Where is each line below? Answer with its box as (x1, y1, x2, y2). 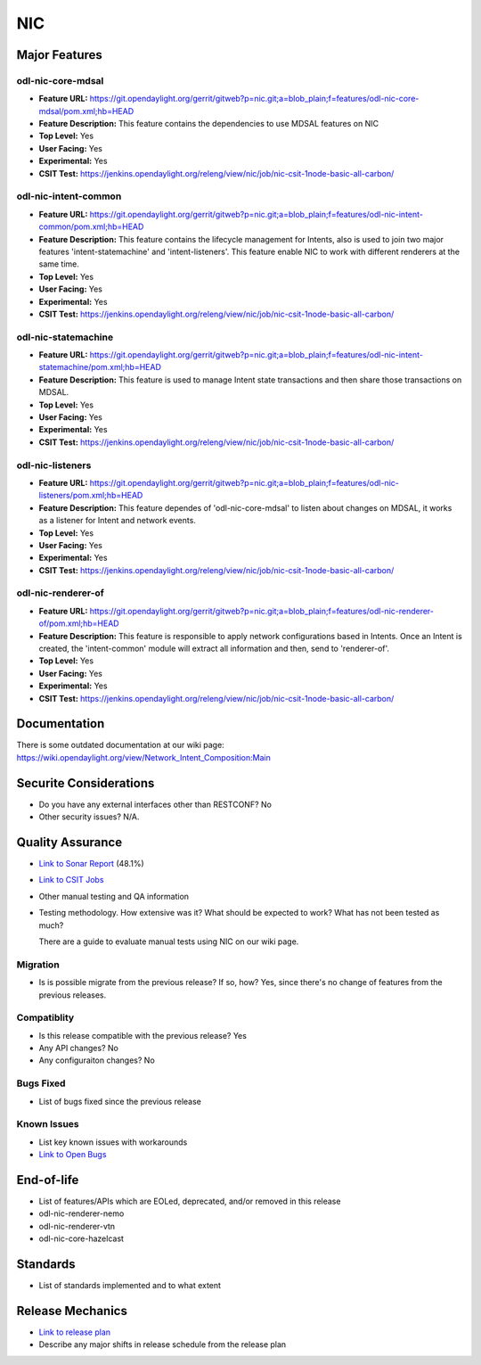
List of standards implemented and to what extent (38, 1280, 222, 1291)
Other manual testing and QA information (38, 891, 190, 901)
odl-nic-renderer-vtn (38, 1221, 116, 1231)
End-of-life (16, 1172, 79, 1188)
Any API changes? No (38, 1043, 119, 1054)
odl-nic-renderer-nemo (38, 1208, 125, 1219)
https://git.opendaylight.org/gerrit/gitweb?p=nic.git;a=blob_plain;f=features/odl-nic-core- (89, 94, 420, 104)
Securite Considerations (16, 776, 155, 791)
